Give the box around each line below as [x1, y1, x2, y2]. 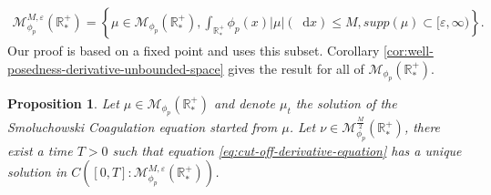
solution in [7, 162, 67, 181]
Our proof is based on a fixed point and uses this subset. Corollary [7, 41, 380, 60]
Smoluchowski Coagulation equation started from [7, 118, 278, 137]
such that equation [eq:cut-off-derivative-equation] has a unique [112, 140, 462, 159]
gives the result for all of [228, 58, 364, 77]
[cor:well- [383, 41, 434, 60]
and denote [214, 94, 275, 113]
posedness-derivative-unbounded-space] [7, 58, 224, 77]
